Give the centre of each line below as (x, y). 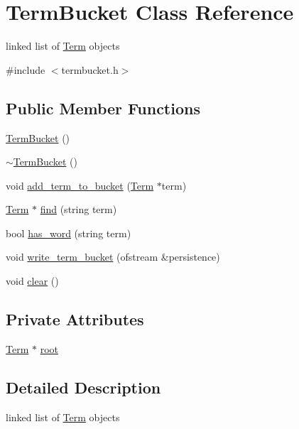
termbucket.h (90, 69)
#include (26, 69)
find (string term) (78, 209)
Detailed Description (83, 387)
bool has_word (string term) (69, 233)
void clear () (32, 281)
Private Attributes (75, 319)
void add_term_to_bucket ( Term (80, 185)
